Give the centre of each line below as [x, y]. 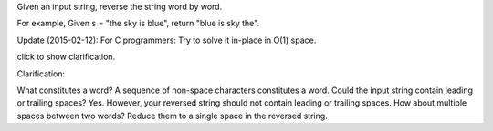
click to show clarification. [66, 57]
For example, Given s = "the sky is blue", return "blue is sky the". [138, 24]
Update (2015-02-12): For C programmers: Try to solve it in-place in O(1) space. [167, 40]
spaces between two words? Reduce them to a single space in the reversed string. [172, 116]
